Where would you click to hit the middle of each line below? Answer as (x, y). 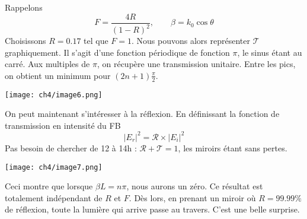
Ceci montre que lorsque (49, 186)
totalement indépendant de (54, 197)
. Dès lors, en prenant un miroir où (192, 197)
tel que (96, 40)
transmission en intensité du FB (63, 125)
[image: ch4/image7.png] (54, 167)
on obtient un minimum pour (58, 75)
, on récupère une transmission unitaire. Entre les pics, (196, 64)
